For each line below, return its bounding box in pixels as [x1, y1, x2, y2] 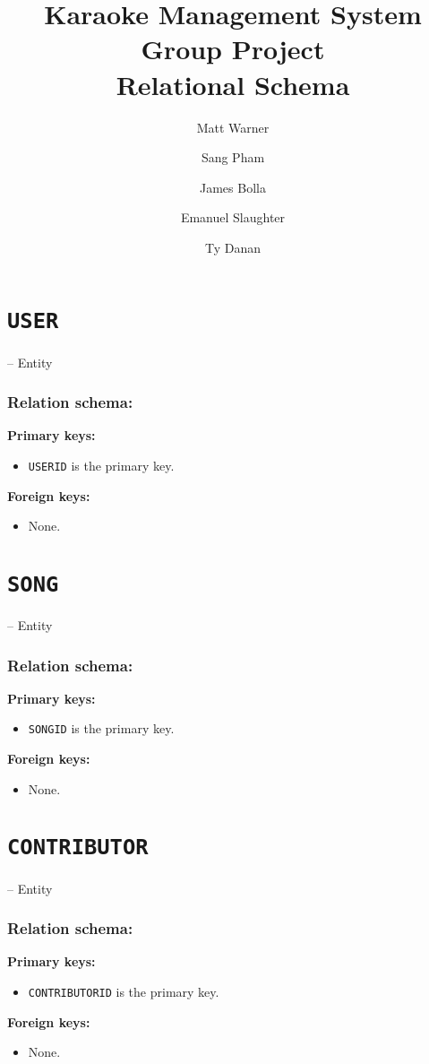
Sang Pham [201, 148, 265, 167]
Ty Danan [204, 238, 262, 256]
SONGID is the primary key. [28, 719, 175, 738]
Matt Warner [196, 117, 270, 136]
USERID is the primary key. [28, 455, 175, 474]
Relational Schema [116, 65, 350, 102]
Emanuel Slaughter [180, 208, 286, 227]
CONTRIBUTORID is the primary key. [28, 982, 219, 1000]
